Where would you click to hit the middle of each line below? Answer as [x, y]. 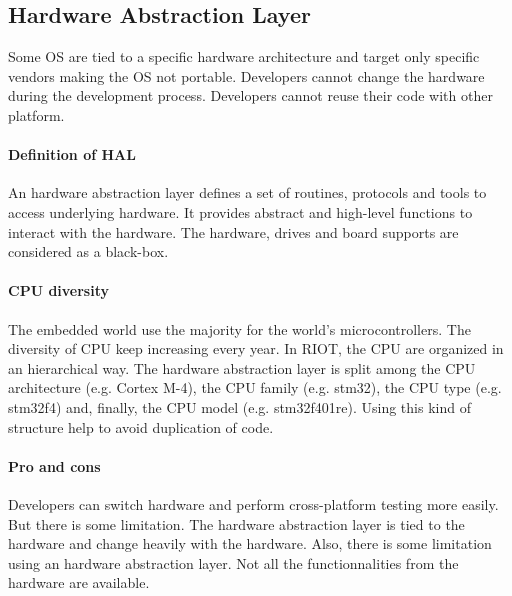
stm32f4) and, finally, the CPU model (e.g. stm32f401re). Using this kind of [239, 406]
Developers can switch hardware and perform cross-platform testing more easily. [253, 503]
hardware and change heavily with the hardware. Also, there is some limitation [250, 543]
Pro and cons [54, 465]
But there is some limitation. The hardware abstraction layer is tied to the [236, 523]
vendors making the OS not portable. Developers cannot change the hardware [246, 75]
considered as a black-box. [88, 251]
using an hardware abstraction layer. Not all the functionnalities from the [233, 562]
